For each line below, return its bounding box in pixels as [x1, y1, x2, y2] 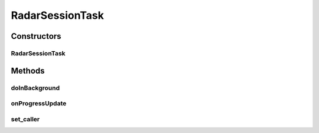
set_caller [11, 115, 40, 123]
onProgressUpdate [11, 99, 67, 108]
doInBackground [11, 84, 60, 92]
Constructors [11, 31, 61, 41]
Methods [11, 65, 45, 76]
